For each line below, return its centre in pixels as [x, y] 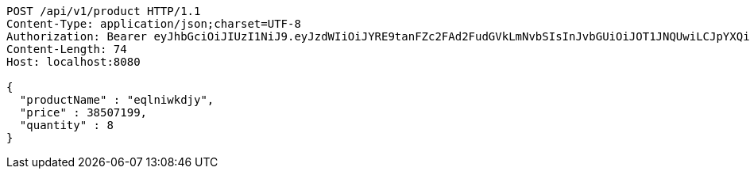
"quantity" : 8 [66, 125]
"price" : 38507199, [83, 112]
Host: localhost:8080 [73, 62]
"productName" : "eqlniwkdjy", [117, 100]
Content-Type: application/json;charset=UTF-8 [154, 24]
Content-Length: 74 [67, 49]
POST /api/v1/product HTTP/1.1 [104, 11]
